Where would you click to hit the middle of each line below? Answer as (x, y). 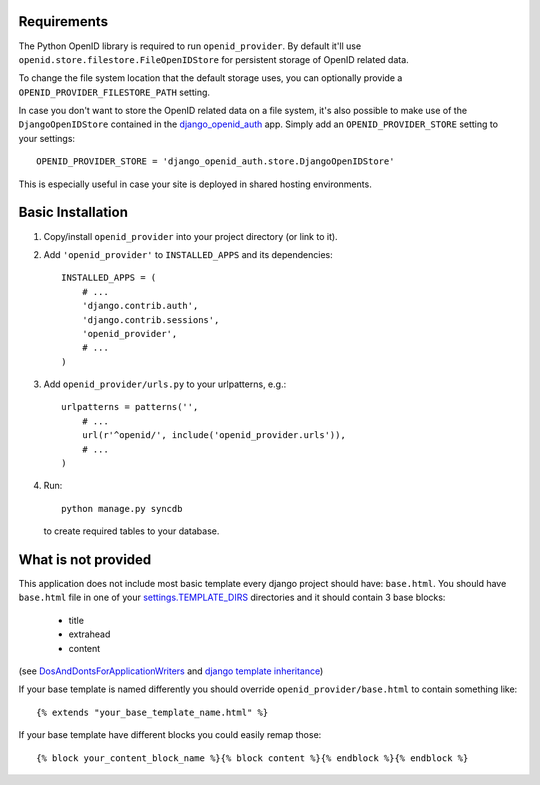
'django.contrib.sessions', (150, 319)
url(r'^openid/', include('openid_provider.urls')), (214, 435)
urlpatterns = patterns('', (130, 407)
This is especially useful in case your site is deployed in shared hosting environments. (195, 184)
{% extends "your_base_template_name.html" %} (152, 712)
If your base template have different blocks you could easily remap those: (170, 735)
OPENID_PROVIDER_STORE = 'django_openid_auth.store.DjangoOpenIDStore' (215, 161)
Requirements (63, 21)
